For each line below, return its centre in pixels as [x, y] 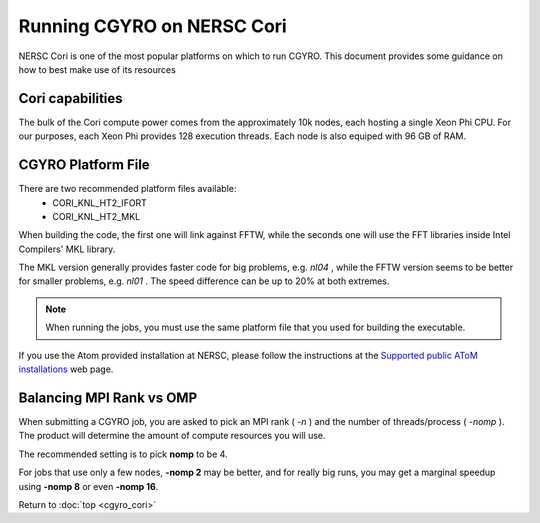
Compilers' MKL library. [67, 249]
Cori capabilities [71, 98]
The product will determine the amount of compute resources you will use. [172, 436]
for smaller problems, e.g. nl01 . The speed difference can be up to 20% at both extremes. [204, 281]
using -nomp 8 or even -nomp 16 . [88, 486]
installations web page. [66, 369]
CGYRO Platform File [84, 165]
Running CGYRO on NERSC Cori [152, 26]
